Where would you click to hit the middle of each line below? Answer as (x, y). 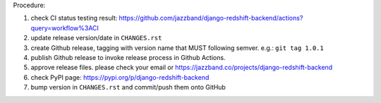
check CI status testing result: (74, 18)
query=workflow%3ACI (65, 28)
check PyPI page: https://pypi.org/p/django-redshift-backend (120, 77)
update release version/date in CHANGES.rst (96, 38)
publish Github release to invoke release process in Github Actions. (128, 57)
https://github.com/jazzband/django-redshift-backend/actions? (211, 18)
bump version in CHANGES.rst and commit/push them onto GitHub (128, 87)
